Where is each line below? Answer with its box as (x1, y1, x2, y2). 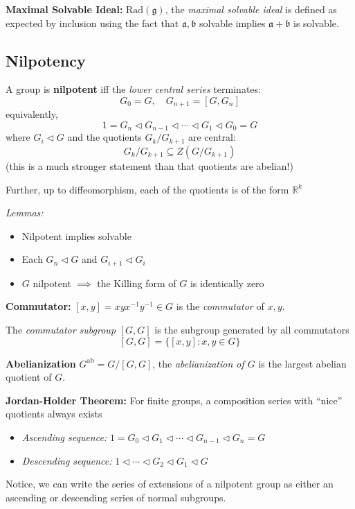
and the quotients (67, 130, 142, 144)
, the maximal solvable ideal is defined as (165, 2, 337, 16)
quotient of (6, 370, 52, 384)
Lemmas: (6, 205, 44, 220)
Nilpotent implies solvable (21, 228, 131, 243)
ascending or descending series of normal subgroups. (6, 490, 226, 504)
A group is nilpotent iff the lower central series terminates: (6, 82, 261, 96)
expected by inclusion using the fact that (6, 15, 179, 30)
